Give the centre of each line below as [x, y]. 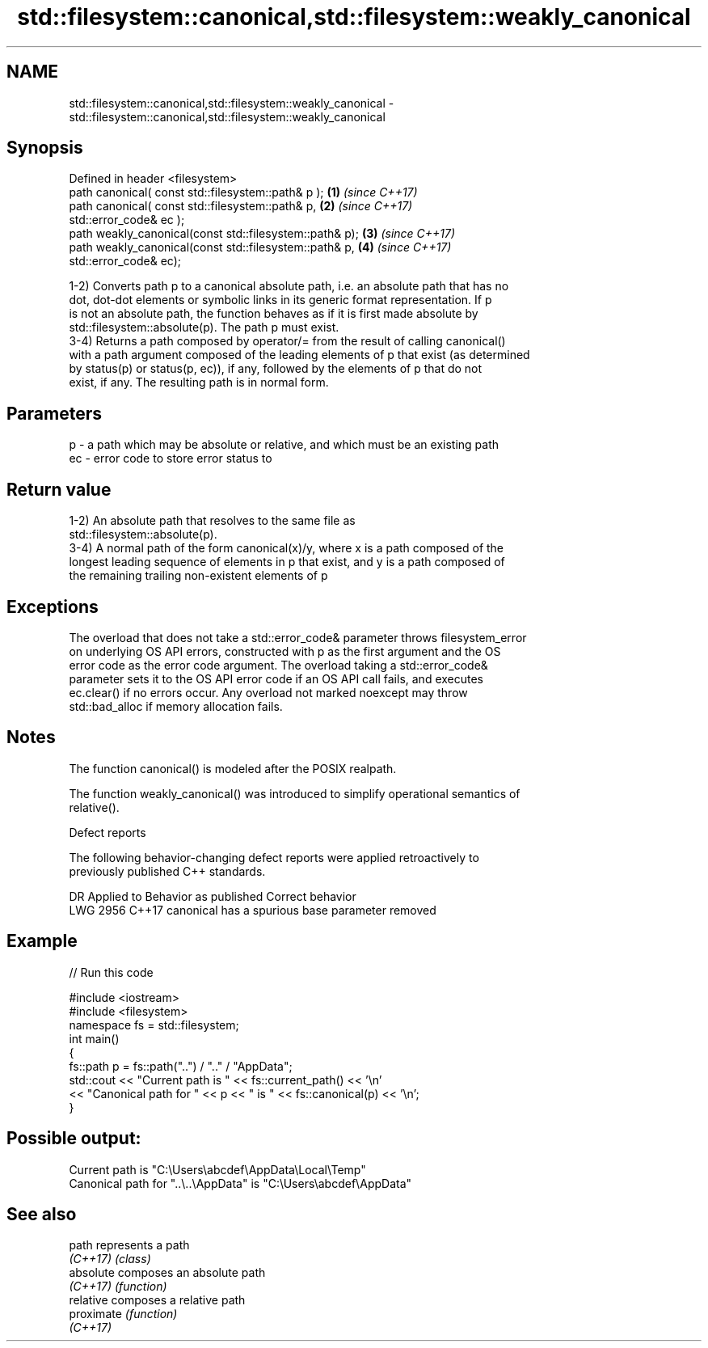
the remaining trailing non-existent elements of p [198, 576]
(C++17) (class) [110, 1259]
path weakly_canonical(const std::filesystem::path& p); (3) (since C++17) [262, 234]
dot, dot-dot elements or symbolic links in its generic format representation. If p [280, 300]
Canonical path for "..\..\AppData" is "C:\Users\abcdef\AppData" [240, 1183]
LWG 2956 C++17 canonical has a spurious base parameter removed [253, 910]
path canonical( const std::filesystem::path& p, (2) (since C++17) [241, 206]
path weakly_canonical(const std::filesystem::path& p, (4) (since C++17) [260, 247]
